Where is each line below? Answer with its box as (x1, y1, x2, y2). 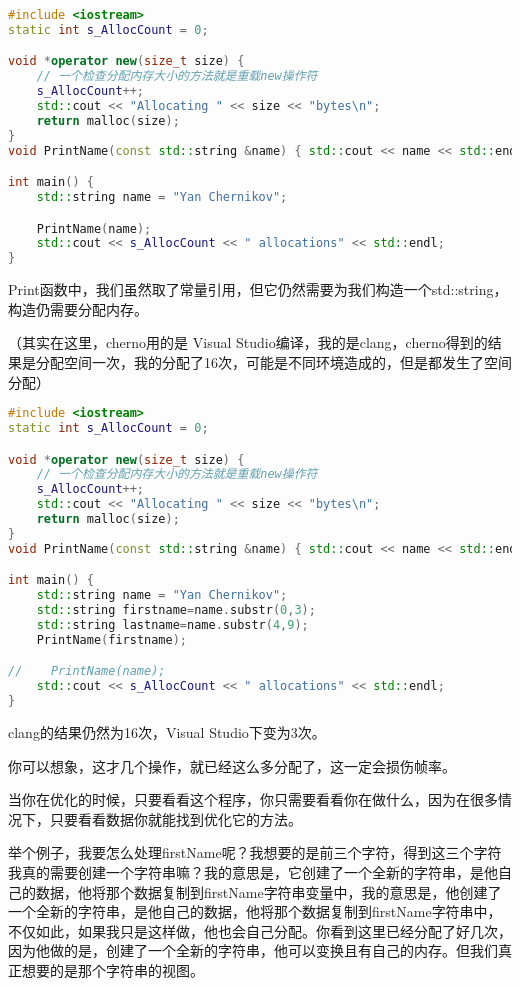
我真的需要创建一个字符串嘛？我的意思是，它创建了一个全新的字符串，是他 (8, 862, 498, 882)
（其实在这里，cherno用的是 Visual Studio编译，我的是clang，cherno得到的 (8, 332, 488, 353)
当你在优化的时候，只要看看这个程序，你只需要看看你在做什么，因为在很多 (8, 789, 498, 810)
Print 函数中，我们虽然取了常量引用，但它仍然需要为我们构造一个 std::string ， (8, 279, 508, 300)
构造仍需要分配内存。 (8, 298, 148, 319)
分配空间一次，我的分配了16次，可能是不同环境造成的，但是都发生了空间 (35, 352, 512, 372)
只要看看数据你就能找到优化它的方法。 (49, 808, 302, 829)
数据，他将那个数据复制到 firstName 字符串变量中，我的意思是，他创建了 (35, 881, 502, 902)
